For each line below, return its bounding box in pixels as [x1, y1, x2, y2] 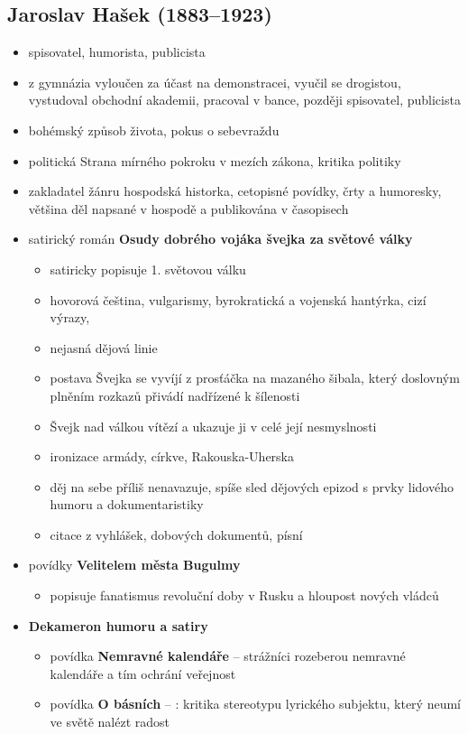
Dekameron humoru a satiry [28, 616, 208, 635]
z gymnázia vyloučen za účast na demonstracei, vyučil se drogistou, [28, 72, 401, 91]
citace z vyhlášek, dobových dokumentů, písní [50, 525, 303, 544]
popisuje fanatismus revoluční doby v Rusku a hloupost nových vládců [50, 586, 439, 605]
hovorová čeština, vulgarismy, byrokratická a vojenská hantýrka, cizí [50, 290, 427, 309]
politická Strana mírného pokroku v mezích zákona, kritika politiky [28, 151, 401, 170]
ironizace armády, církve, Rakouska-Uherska [50, 447, 294, 466]
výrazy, [50, 308, 90, 327]
